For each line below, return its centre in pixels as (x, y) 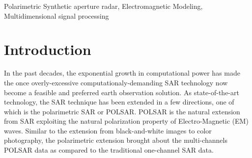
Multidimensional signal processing (56, 15)
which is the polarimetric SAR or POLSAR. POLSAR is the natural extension (122, 111)
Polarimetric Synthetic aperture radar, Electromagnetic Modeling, (103, 6)
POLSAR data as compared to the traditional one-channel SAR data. (109, 150)
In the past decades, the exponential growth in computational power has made (122, 73)
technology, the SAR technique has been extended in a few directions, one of (119, 102)
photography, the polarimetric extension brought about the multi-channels (116, 140)
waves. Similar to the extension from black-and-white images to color (108, 130)
